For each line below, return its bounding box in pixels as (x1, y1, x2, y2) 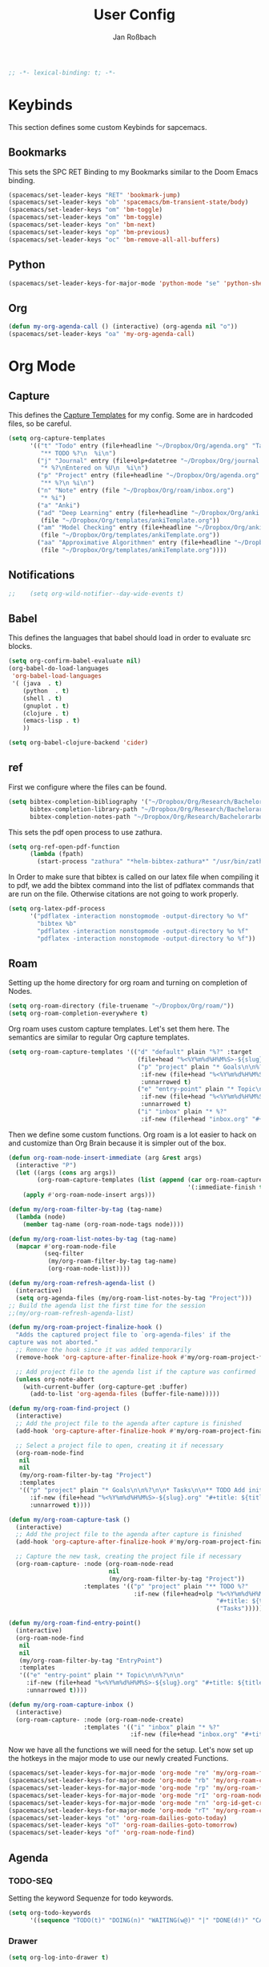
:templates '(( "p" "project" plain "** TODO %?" (83, 1582, 249, 1590)
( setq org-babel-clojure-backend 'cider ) (8, 739, 149, 747)
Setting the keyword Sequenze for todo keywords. (8, 1893, 174, 1903)
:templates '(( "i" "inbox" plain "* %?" (83, 1723, 220, 1731)
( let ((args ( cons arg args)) (15, 1169, 116, 1177)
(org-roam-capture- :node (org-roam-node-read (15, 1560, 174, 1568)
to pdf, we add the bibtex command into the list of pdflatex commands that (8, 881, 255, 890)
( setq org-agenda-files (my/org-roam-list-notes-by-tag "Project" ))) (15, 1294, 252, 1302)
